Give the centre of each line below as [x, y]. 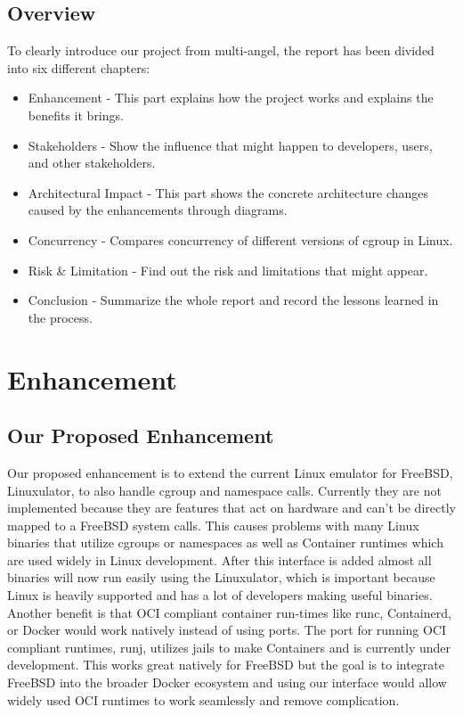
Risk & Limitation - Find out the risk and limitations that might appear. [228, 270]
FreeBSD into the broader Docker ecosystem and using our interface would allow [227, 682]
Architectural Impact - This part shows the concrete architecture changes [228, 192]
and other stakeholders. [92, 163]
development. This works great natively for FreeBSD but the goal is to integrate [226, 665]
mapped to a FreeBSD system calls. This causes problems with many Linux [213, 525]
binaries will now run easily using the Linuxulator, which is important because [221, 577]
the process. [60, 317]
